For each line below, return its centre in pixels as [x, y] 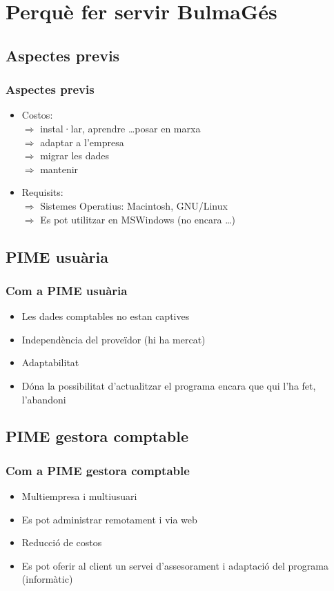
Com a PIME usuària [67, 290]
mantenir [59, 169]
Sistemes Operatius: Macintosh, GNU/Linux [134, 205]
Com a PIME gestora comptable [98, 470]
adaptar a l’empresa [82, 142]
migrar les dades [75, 156]
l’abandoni [44, 399]
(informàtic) [47, 579]
